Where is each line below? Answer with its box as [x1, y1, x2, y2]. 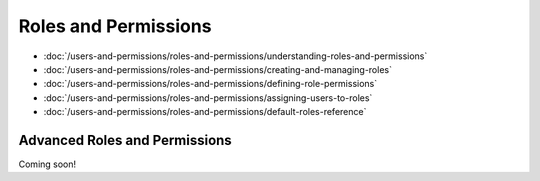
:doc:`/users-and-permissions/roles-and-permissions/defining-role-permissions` [43, 78, 378, 90]
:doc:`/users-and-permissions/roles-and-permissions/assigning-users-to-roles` [43, 91, 373, 104]
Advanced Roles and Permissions [18, 131, 232, 149]
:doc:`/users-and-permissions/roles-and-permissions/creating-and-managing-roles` [43, 63, 392, 75]
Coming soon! [18, 158, 77, 170]
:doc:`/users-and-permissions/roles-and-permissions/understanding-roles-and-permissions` [43, 50, 428, 62]
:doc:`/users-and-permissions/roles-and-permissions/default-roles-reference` [43, 106, 367, 118]
